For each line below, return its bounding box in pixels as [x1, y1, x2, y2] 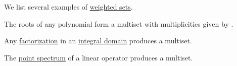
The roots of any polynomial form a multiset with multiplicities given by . [4, 18, 233, 29]
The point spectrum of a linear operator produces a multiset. [4, 52, 193, 62]
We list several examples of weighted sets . [4, 2, 133, 12]
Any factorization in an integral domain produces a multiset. [4, 35, 192, 46]
